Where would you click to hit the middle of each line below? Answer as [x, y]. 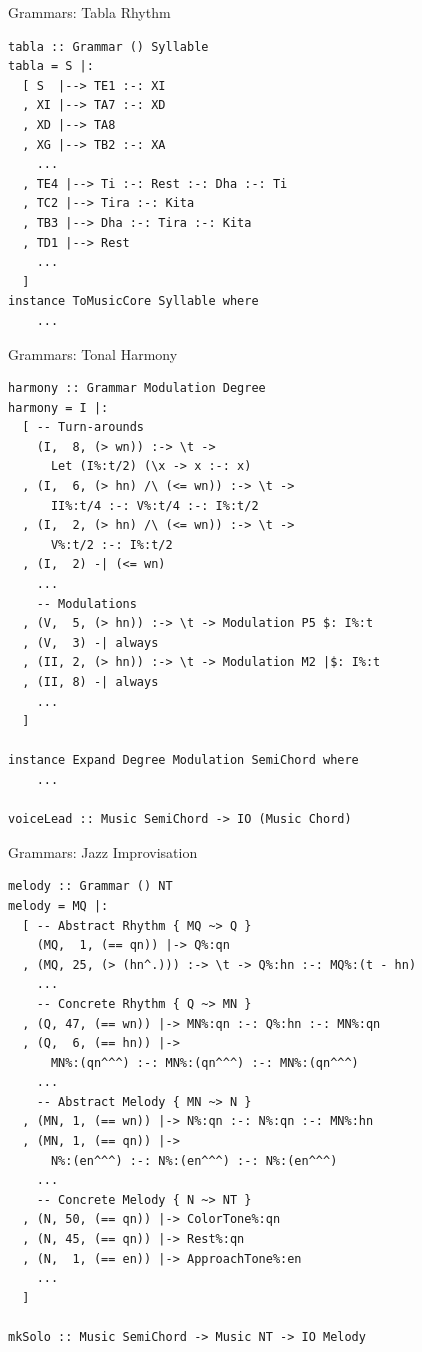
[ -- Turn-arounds [83, 427]
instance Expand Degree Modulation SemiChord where [183, 760]
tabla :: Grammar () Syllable [108, 46]
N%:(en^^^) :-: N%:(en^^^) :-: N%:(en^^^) [194, 1160]
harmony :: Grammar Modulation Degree [137, 388]
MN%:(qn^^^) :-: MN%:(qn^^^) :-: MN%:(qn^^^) [204, 1062]
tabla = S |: [51, 66]
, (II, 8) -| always [90, 682]
